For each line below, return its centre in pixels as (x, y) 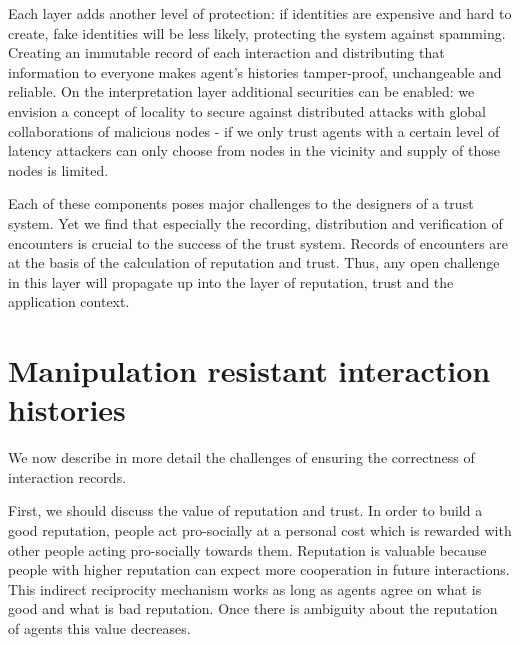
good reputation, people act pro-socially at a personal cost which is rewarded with (260, 530)
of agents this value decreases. (99, 627)
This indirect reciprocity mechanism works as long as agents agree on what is (245, 588)
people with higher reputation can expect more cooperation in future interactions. (259, 569)
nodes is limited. (58, 169)
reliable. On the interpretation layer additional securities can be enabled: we (241, 91)
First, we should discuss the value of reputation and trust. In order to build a (245, 510)
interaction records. (67, 476)
